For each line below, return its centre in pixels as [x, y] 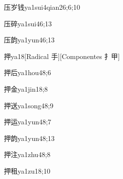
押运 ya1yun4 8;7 [28, 122]
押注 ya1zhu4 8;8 [27, 154]
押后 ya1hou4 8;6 [28, 72]
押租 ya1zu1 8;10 [27, 170]
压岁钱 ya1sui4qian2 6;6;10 [42, 7]
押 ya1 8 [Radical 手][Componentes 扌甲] [62, 56]
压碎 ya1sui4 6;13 [28, 23]
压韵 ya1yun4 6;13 [29, 40]
